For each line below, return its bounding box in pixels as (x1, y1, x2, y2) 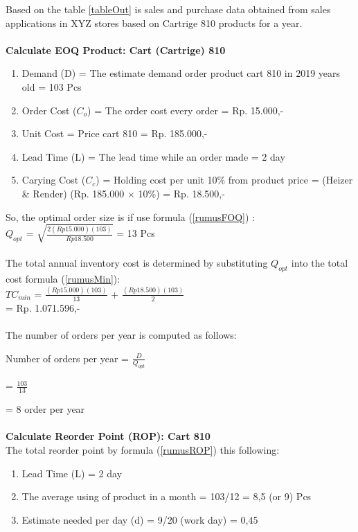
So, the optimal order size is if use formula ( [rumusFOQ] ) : (6, 209, 256, 224)
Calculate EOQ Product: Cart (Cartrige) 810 (6, 42, 226, 57)
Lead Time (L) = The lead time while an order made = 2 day (21, 149, 285, 163)
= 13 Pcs (116, 226, 155, 240)
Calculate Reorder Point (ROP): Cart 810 (6, 429, 211, 443)
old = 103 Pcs (21, 79, 82, 94)
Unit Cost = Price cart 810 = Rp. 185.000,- (21, 126, 208, 141)
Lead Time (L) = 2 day (21, 465, 123, 480)
